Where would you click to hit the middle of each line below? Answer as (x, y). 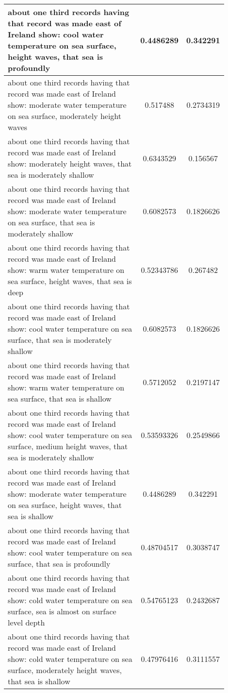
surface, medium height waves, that (68, 446)
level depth (26, 622)
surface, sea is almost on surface (62, 611)
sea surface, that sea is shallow (60, 398)
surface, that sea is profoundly (59, 564)
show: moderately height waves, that (70, 163)
